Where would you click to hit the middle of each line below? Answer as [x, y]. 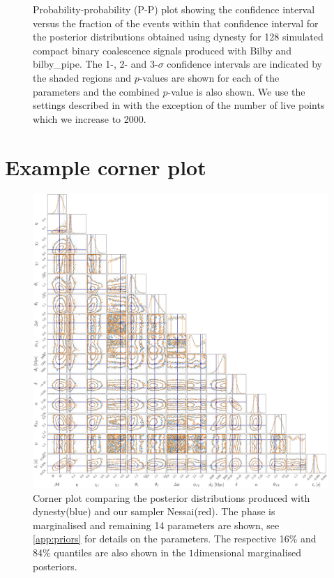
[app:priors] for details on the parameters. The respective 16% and [175, 539]
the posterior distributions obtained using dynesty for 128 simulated [178, 37]
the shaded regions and [82, 77]
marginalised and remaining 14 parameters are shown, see [156, 525]
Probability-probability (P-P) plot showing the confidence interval [174, 9]
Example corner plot [106, 166]
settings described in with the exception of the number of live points [179, 105]
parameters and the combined [96, 91]
